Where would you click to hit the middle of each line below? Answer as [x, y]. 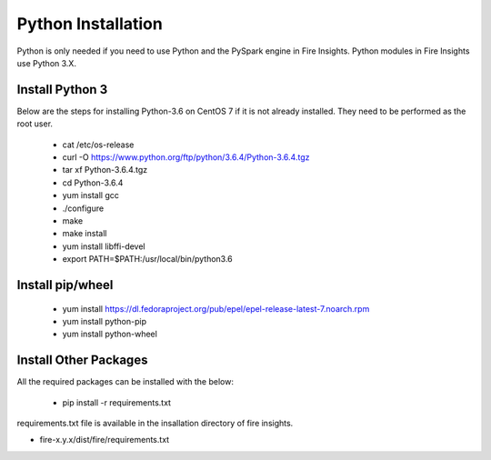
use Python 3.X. [47, 63]
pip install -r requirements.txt [117, 402]
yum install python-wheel [110, 334]
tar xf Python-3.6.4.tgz [105, 170]
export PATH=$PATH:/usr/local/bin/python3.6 [148, 259]
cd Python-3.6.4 [93, 183]
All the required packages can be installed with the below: [125, 382]
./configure [83, 208]
